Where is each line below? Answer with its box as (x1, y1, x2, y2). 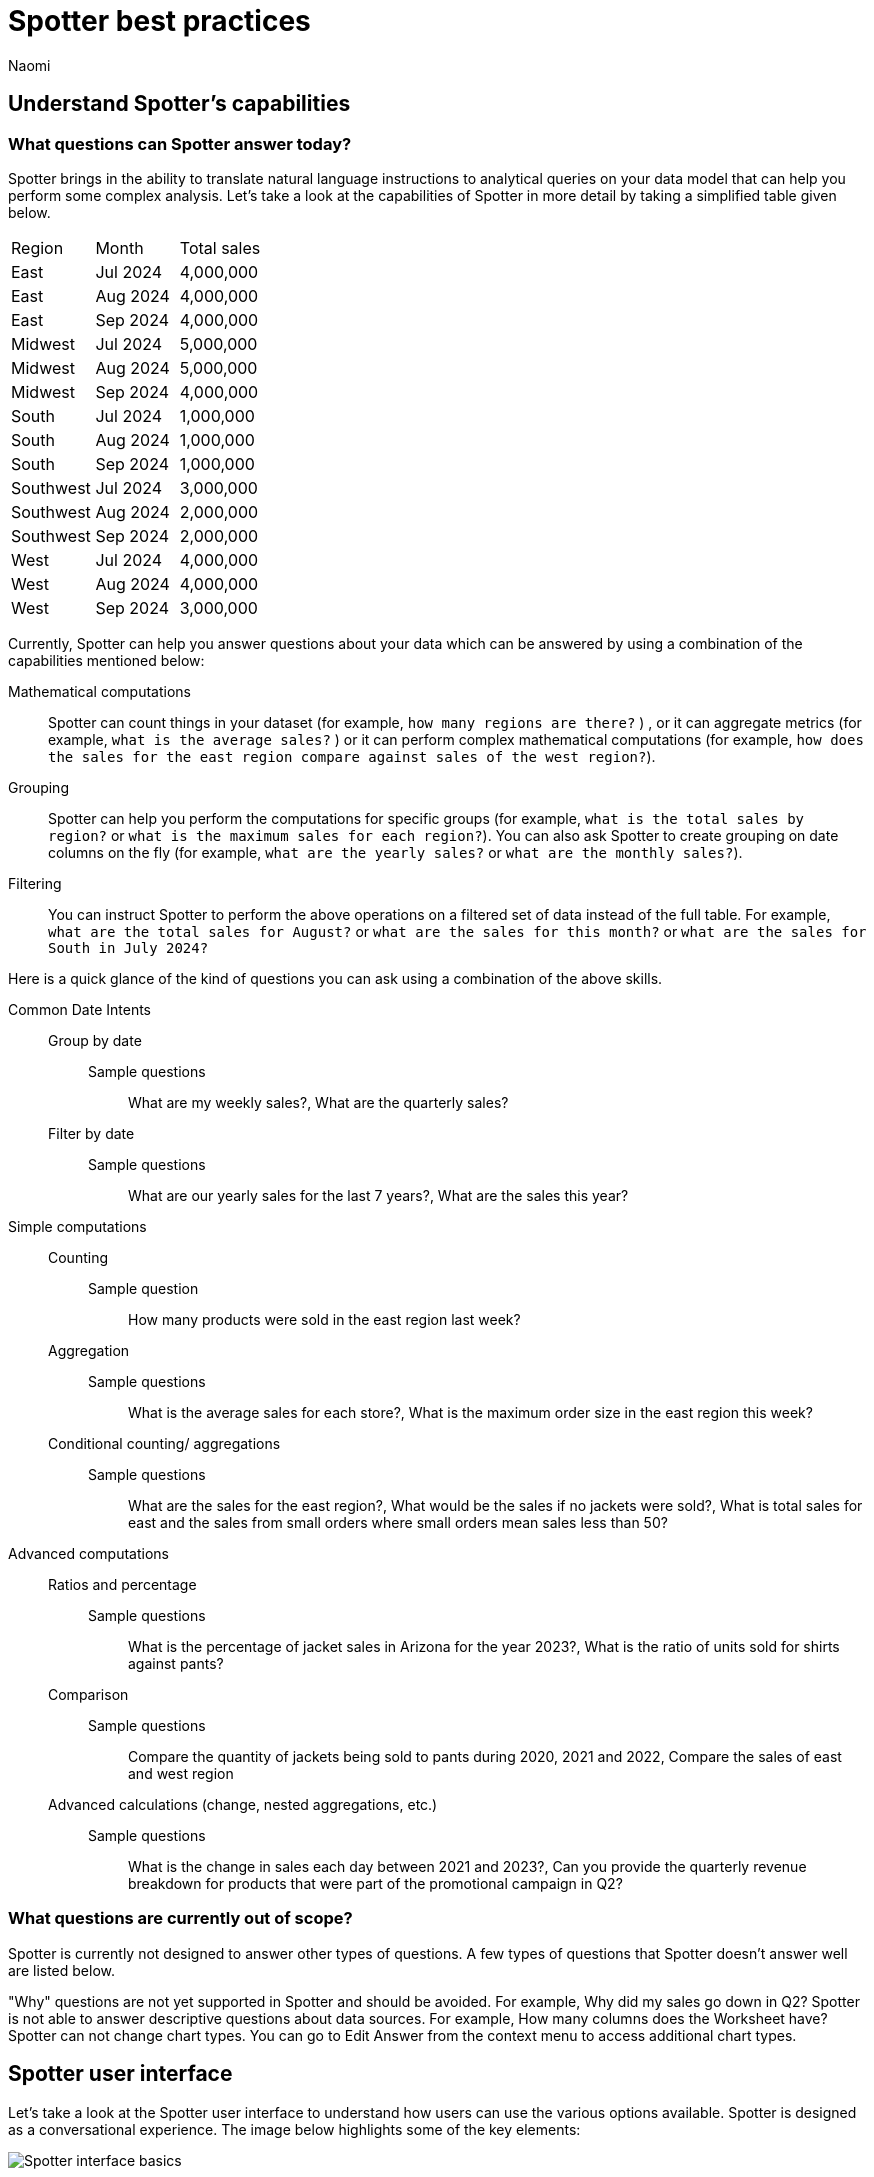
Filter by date (48, 1124, 135, 1142)
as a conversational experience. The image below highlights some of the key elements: (8, 2120, 581, 2138)
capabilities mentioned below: (8, 651, 205, 669)
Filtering (8, 874, 62, 892)
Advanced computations (8, 1544, 169, 1562)
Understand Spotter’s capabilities (8, 91, 351, 117)
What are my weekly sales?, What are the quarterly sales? (128, 1093, 509, 1111)
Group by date (48, 1031, 142, 1049)
